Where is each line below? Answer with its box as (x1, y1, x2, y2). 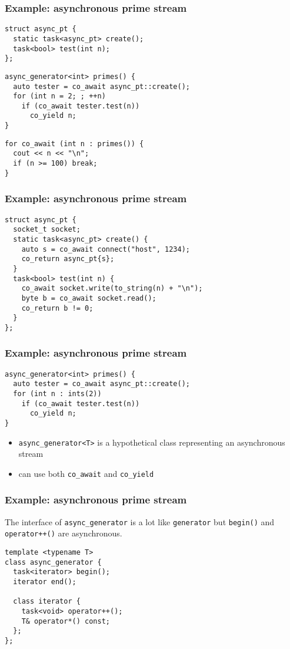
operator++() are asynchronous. (5, 527, 122, 539)
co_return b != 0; (21, 304, 94, 312)
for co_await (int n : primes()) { (5, 139, 144, 148)
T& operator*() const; (21, 617, 110, 625)
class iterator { (13, 597, 81, 606)
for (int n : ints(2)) (13, 390, 102, 398)
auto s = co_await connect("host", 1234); (21, 245, 190, 253)
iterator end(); (13, 578, 76, 587)
